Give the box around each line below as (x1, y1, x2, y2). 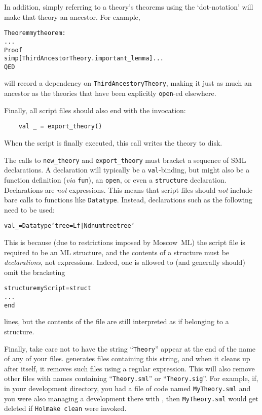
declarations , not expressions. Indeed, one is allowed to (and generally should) (4, 257, 245, 267)
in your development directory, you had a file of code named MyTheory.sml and (4, 383, 251, 394)
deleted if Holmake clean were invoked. (4, 403, 127, 413)
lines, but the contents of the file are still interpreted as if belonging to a (4, 316, 229, 327)
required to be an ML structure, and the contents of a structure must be (4, 247, 230, 257)
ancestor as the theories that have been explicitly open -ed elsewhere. (4, 88, 216, 98)
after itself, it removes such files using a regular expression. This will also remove (4, 363, 255, 373)
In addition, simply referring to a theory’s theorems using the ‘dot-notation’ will (4, 2, 253, 12)
